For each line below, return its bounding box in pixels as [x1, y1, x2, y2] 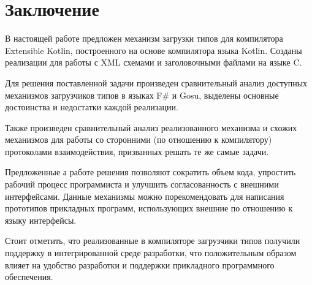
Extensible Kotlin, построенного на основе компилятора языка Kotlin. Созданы [5, 44, 302, 56]
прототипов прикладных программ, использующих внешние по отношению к [5, 202, 293, 215]
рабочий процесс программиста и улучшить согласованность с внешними [5, 178, 279, 191]
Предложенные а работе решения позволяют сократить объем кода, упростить [5, 165, 296, 178]
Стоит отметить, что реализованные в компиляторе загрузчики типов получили [5, 234, 300, 247]
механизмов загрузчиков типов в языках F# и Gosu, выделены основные [5, 88, 279, 101]
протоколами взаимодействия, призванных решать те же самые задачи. [5, 145, 269, 158]
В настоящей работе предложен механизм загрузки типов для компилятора [5, 32, 283, 45]
